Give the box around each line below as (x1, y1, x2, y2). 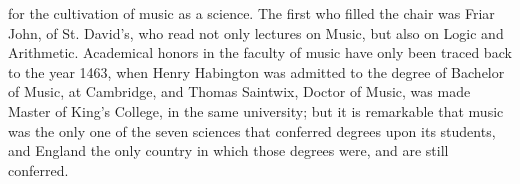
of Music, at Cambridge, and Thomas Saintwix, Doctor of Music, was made (8, 81, 471, 102)
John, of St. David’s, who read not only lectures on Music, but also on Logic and (8, 22, 504, 43)
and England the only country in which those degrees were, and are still (8, 140, 449, 161)
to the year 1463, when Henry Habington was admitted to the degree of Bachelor (8, 61, 505, 82)
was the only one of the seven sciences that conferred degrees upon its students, (8, 120, 496, 141)
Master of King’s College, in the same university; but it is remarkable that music (8, 100, 504, 121)
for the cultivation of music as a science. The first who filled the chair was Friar (8, 3, 495, 23)
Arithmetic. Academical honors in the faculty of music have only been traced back (8, 42, 512, 63)
